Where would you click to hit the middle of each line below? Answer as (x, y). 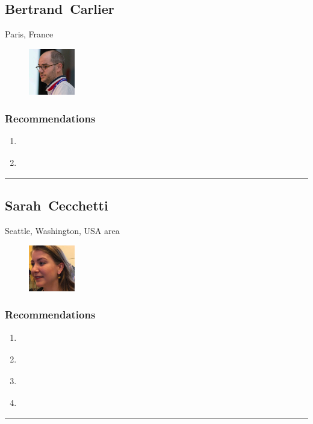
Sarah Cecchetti (57, 205)
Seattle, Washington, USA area (62, 231)
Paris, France (29, 34)
